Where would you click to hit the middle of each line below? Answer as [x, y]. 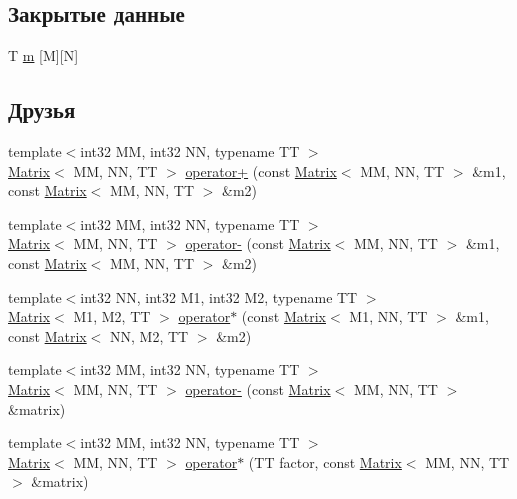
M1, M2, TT [112, 316]
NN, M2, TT [149, 335]
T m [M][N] [43, 55]
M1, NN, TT [388, 316]
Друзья [42, 109]
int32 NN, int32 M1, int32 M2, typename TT [219, 296]
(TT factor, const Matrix [325, 461]
